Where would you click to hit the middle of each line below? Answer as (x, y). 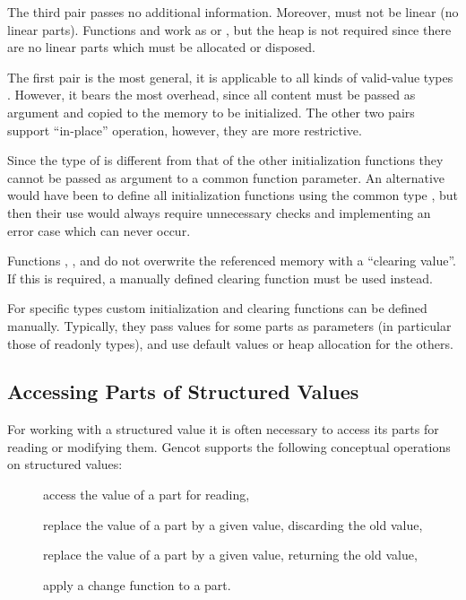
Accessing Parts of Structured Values (183, 391)
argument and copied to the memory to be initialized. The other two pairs (211, 112)
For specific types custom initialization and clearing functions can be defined (217, 308)
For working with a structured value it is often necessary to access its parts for (223, 429)
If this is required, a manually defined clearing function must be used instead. (220, 278)
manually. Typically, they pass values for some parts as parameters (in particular (229, 325)
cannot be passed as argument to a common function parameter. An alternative (226, 177)
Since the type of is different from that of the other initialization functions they (225, 160)
